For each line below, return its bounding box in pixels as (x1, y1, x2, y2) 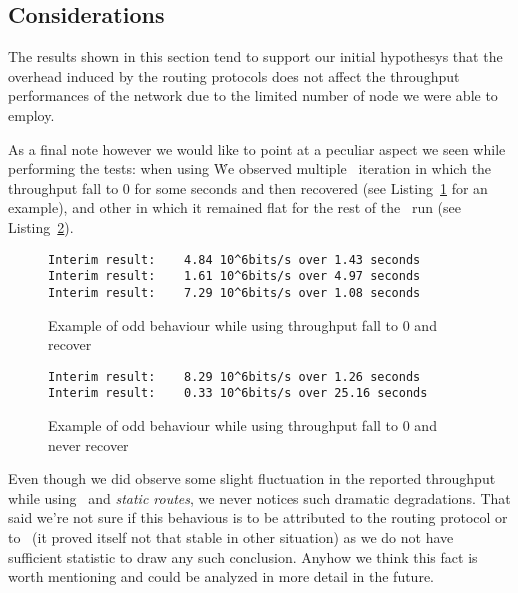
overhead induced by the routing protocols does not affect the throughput (8, 65, 460, 86)
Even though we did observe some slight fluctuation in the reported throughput (8, 468, 496, 489)
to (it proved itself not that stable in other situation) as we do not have (8, 526, 454, 547)
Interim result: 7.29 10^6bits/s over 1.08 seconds (48, 285, 421, 300)
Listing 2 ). (8, 216, 74, 237)
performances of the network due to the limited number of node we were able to (8, 85, 498, 106)
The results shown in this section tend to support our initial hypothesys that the (8, 46, 503, 67)
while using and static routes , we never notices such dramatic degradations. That (8, 487, 511, 508)
